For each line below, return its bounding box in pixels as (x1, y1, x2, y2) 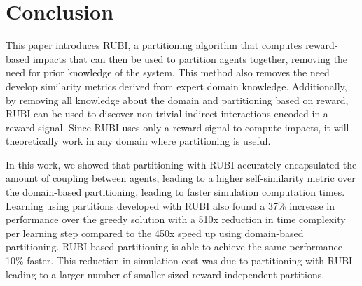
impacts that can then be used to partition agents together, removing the (32, 51, 348, 66)
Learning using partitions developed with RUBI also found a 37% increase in (6, 198, 335, 213)
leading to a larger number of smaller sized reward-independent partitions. (6, 266, 325, 281)
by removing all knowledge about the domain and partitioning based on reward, (6, 92, 349, 107)
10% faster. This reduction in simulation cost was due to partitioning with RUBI (6, 253, 353, 268)
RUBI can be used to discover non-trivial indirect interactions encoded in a (6, 106, 328, 121)
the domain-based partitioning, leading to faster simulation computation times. (6, 185, 345, 199)
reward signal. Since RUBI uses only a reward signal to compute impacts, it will (6, 120, 349, 134)
